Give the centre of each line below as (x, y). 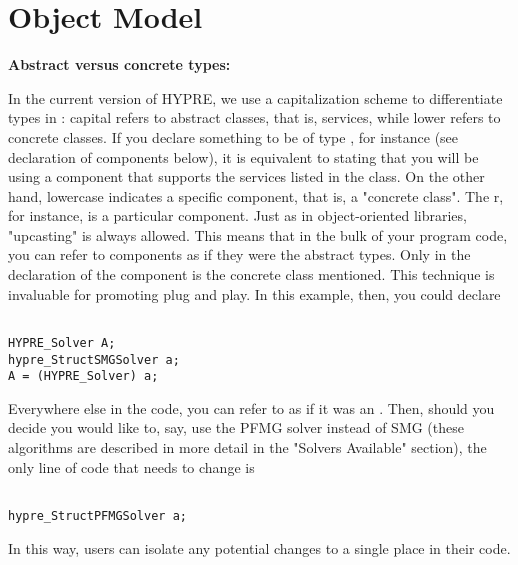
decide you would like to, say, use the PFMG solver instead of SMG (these (236, 427)
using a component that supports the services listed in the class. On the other (246, 176)
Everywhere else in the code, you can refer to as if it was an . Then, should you (251, 407)
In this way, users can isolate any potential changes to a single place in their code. (259, 547)
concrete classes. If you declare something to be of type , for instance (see (233, 136)
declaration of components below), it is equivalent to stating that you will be (243, 156)
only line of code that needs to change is (131, 466)
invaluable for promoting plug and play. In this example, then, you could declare (254, 293)
